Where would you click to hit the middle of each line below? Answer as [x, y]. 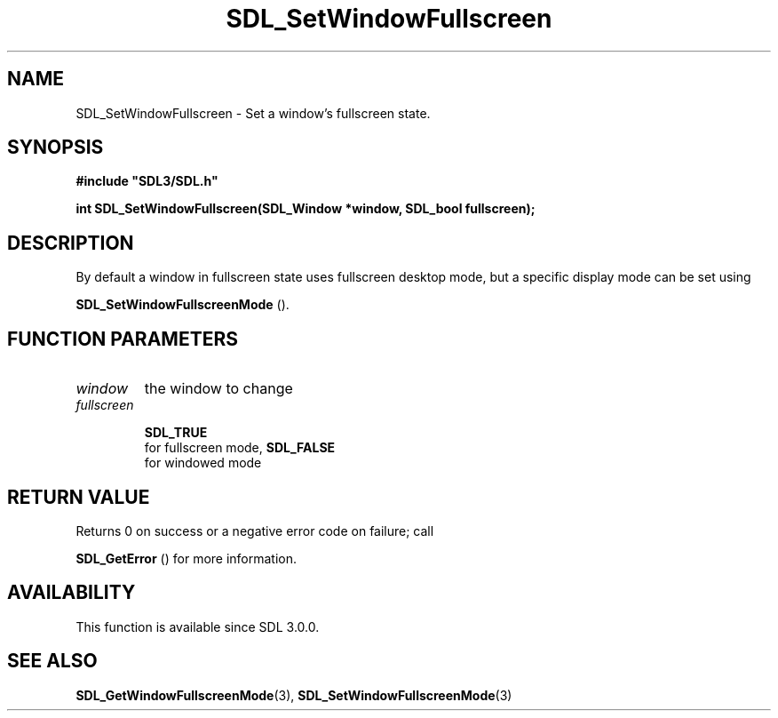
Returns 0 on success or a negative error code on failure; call [255, 531]
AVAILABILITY [71, 593]
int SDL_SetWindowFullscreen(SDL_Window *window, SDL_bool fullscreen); [306, 209]
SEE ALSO [52, 661]
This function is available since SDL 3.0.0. [198, 626]
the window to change [218, 389]
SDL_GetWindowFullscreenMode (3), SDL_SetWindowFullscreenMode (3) [294, 695]
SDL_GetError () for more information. [187, 558]
